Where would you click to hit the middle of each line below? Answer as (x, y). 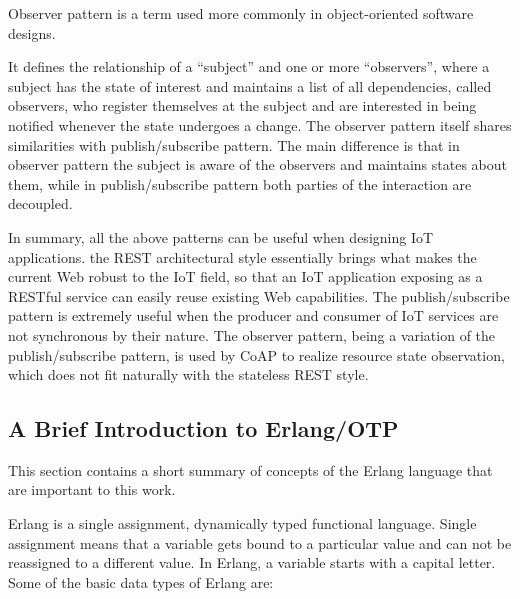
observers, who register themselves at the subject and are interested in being (242, 105)
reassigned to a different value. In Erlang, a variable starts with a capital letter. (252, 562)
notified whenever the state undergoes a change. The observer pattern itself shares (260, 124)
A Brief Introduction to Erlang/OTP (203, 428)
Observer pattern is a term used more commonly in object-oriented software (241, 13)
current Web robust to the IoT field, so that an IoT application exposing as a (245, 276)
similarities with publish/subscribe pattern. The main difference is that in (234, 144)
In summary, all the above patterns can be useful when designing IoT (221, 236)
